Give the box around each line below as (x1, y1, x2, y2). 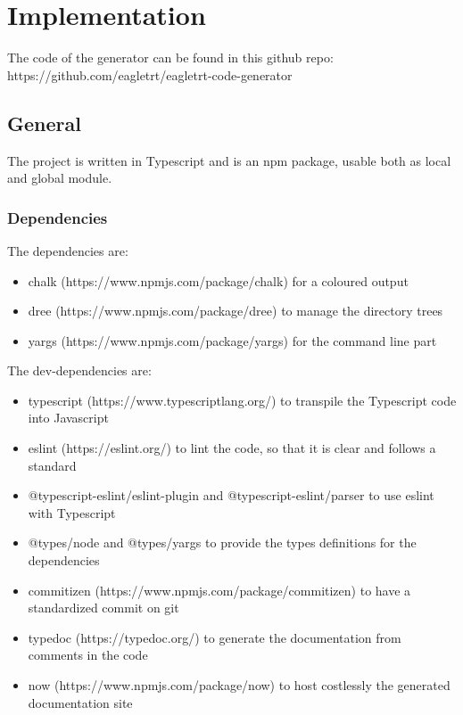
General (7, 109, 81, 136)
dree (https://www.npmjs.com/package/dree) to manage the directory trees (28, 301, 443, 320)
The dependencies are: (7, 241, 128, 259)
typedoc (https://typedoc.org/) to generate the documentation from (28, 628, 401, 646)
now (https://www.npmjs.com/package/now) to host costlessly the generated (28, 676, 451, 694)
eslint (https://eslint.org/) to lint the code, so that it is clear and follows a (28, 439, 436, 457)
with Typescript (28, 503, 116, 522)
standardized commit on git (28, 598, 179, 617)
